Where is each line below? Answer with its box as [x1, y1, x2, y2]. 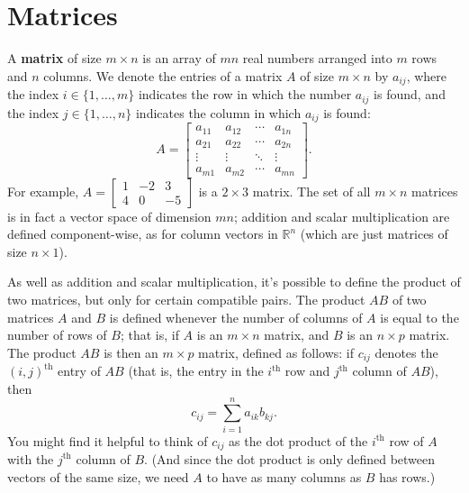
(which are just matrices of [300, 224, 448, 243]
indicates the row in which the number [138, 85, 352, 104]
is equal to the [380, 307, 459, 326]
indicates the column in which [135, 103, 302, 122]
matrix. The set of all [252, 181, 371, 200]
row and [284, 361, 330, 380]
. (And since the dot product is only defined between [144, 449, 436, 468]
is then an [104, 342, 158, 361]
